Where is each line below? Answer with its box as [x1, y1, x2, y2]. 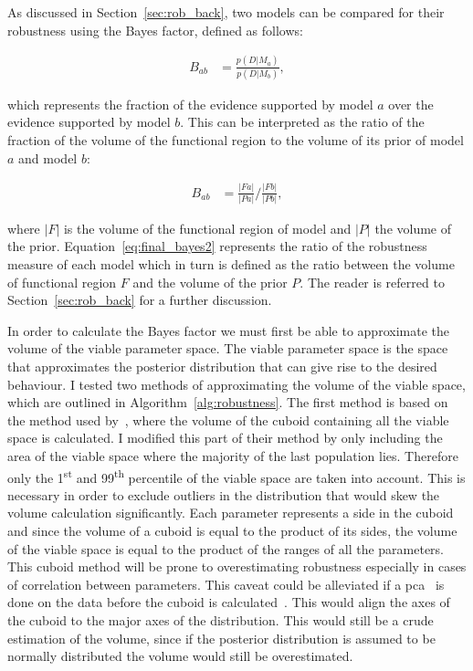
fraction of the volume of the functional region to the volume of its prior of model [7, 131, 464, 150]
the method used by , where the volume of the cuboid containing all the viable [7, 410, 449, 429]
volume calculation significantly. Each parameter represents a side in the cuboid [7, 503, 454, 522]
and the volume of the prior [132, 272, 288, 291]
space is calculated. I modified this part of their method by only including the [7, 428, 443, 447]
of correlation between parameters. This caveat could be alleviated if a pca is [7, 574, 445, 593]
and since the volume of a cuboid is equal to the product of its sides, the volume [7, 521, 457, 540]
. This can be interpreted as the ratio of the [180, 112, 425, 131]
